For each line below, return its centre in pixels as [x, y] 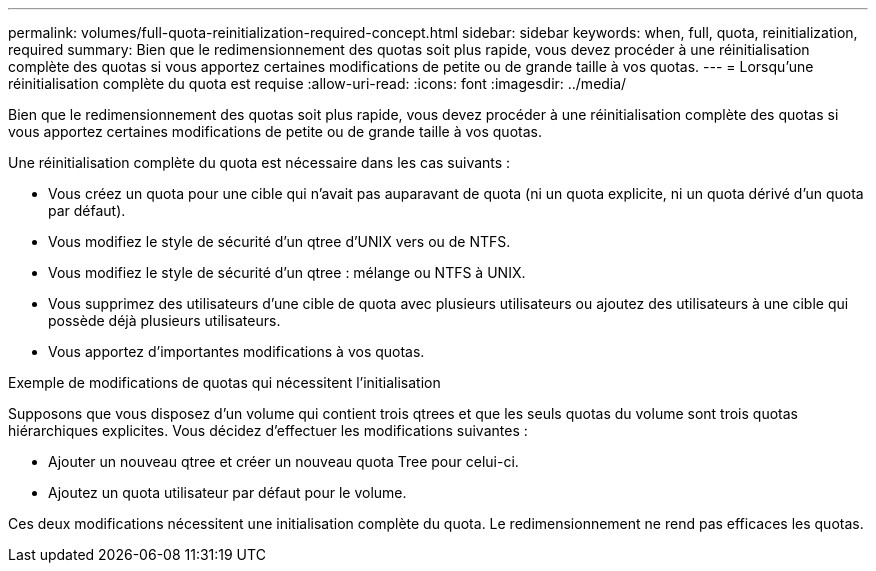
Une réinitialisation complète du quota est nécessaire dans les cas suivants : [259, 162]
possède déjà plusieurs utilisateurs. [164, 320]
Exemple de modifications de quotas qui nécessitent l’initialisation [224, 382]
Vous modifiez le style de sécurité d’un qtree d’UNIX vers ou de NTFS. [279, 241]
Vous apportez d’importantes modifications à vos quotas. [236, 351]
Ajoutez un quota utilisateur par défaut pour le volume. [227, 492]
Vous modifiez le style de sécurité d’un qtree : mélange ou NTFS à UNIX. [287, 272]
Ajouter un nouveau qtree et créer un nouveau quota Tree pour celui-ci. [283, 461]
